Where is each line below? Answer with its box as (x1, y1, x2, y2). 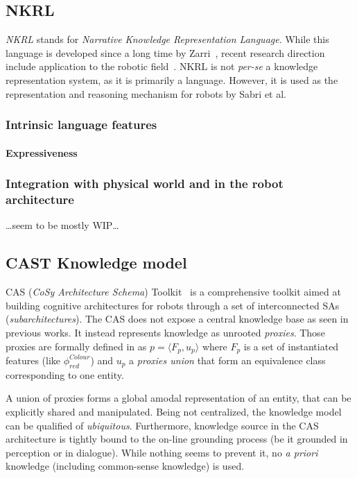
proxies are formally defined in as (6, 339, 147, 353)
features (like (6, 352, 61, 367)
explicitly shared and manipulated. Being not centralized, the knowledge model (6, 404, 342, 418)
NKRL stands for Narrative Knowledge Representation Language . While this (6, 32, 329, 46)
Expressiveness (6, 145, 78, 160)
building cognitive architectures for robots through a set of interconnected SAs (6, 298, 340, 312)
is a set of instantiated (243, 339, 339, 353)
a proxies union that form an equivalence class (129, 352, 326, 367)
